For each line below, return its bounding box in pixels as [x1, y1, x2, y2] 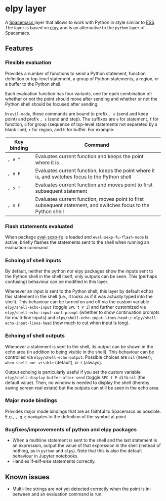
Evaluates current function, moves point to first [35, 195, 144, 202]
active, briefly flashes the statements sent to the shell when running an [5, 239, 150, 245]
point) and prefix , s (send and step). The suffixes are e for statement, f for [5, 116, 159, 122]
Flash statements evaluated [5, 223, 73, 229]
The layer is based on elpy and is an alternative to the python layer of [5, 24, 145, 30]
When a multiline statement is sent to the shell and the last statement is [12, 437, 157, 444]
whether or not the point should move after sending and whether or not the [5, 96, 158, 102]
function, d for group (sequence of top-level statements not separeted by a [5, 121, 158, 127]
